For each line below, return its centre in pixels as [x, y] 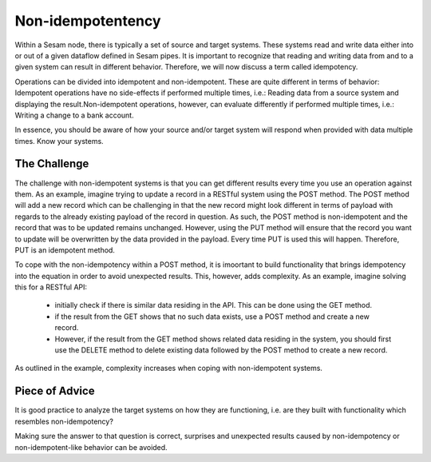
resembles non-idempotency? [64, 421]
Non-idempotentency [88, 21]
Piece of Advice [55, 391]
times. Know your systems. [59, 141]
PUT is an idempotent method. [65, 250]
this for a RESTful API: [51, 287]
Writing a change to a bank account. [75, 115]
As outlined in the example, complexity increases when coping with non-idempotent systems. [169, 368]
